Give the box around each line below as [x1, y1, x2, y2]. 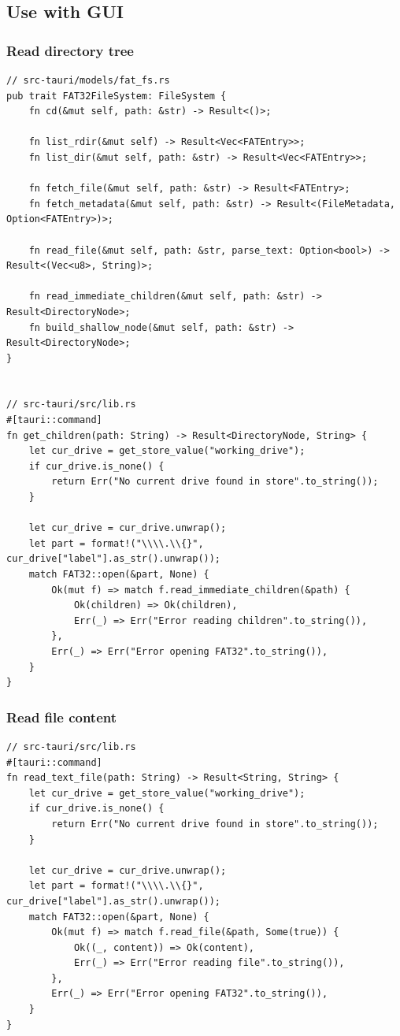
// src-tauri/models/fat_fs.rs [6, 75, 170, 86]
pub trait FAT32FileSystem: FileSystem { [6, 90, 227, 102]
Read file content [6, 707, 117, 726]
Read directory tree [6, 40, 134, 60]
